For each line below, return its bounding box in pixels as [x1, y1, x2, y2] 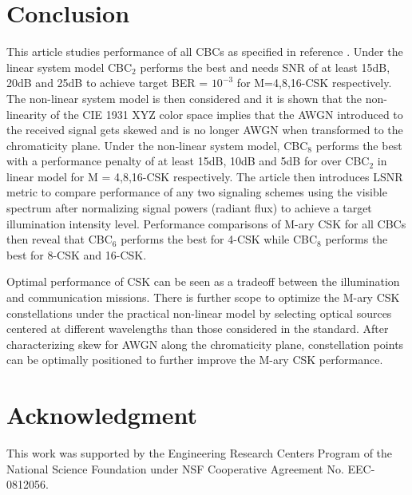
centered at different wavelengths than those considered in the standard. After [6, 320, 389, 337]
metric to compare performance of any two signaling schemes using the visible [6, 184, 387, 200]
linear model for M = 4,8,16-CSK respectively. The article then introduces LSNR [6, 168, 403, 184]
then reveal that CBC [6, 231, 113, 247]
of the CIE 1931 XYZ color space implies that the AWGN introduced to [50, 105, 403, 122]
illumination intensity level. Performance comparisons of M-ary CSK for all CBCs [6, 215, 406, 232]
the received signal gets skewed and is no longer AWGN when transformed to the [6, 121, 403, 138]
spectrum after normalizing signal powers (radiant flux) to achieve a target [6, 200, 372, 216]
